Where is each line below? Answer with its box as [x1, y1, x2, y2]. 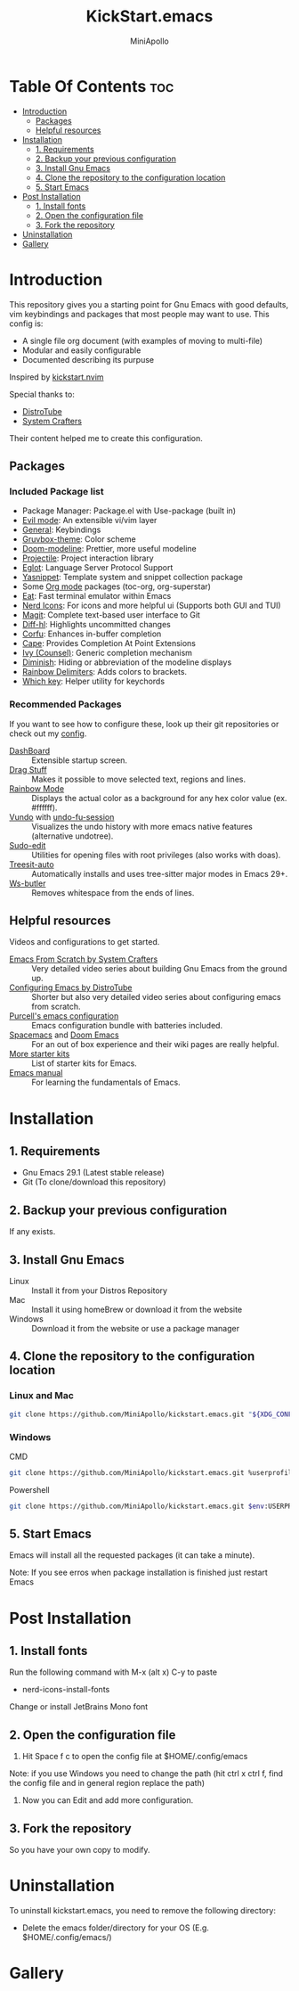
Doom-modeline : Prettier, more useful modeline [21, 544, 198, 554]
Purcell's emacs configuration [9, 1011, 119, 1021]
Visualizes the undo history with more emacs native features [31, 821, 254, 832]
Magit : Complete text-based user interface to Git [21, 610, 200, 620]
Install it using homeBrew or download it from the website [31, 1304, 243, 1315]
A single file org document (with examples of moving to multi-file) [21, 335, 263, 346]
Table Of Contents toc [9, 76, 174, 96]
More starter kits [9, 1049, 70, 1060]
